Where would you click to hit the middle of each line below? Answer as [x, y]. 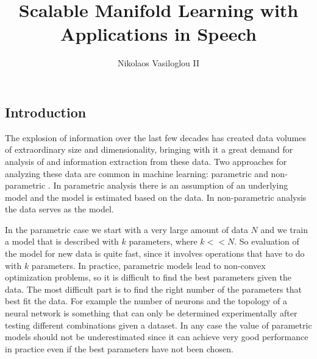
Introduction [46, 112]
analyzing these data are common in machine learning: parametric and [137, 173]
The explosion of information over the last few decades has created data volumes [155, 137]
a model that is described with [62, 241]
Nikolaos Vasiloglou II [158, 63]
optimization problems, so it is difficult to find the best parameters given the [148, 277]
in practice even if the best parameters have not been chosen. [119, 348]
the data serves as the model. [59, 209]
